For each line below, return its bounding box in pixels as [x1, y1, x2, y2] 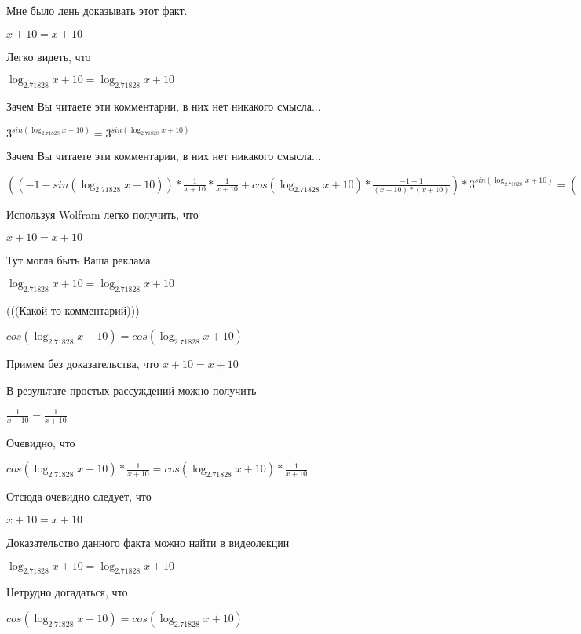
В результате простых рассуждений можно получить [6, 381, 257, 398]
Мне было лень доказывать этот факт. [6, 2, 188, 18]
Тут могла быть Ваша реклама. [6, 252, 154, 268]
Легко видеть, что [6, 48, 91, 64]
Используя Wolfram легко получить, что [6, 206, 199, 222]
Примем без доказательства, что [6, 355, 159, 372]
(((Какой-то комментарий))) [6, 301, 140, 318]
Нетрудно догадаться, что [6, 584, 128, 600]
